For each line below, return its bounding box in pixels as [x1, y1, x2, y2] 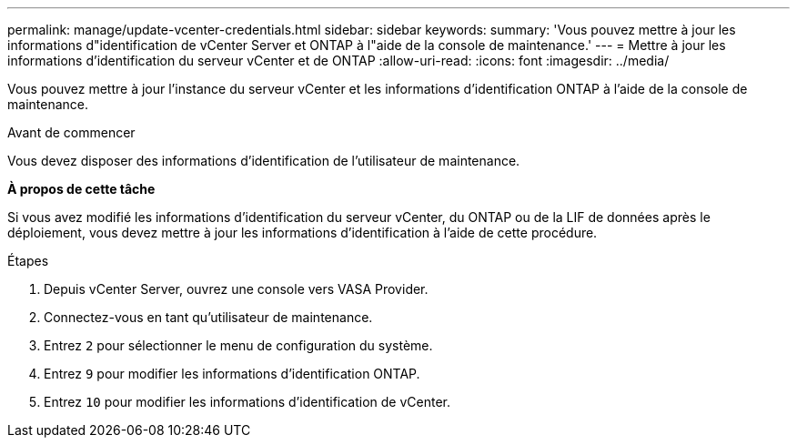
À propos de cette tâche [7, 181, 156, 197]
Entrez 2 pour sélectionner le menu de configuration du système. [44, 338, 433, 353]
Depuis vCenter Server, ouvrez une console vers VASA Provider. [44, 281, 429, 297]
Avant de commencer [7, 125, 136, 140]
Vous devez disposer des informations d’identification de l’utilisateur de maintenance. [7, 153, 520, 168]
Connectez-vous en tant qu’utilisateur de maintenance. [44, 309, 373, 325]
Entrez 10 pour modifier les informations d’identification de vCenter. [44, 394, 451, 410]
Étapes [7, 253, 49, 268]
